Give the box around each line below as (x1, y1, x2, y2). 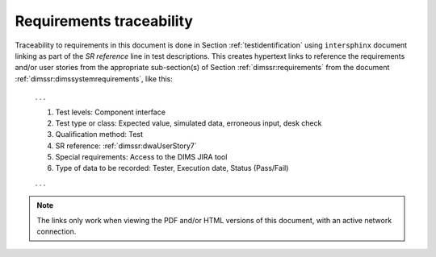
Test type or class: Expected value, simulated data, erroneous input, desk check (55, 118, 322, 128)
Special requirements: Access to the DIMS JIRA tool (55, 152, 228, 162)
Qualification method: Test (55, 130, 144, 139)
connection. (36, 226, 77, 237)
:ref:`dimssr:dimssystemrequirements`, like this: (15, 73, 173, 84)
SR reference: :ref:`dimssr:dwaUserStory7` (55, 141, 197, 151)
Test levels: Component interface (55, 107, 166, 117)
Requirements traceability (15, 12, 194, 30)
